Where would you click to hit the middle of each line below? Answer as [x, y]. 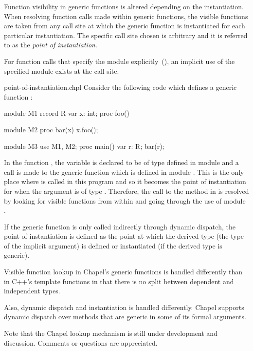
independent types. [32, 291]
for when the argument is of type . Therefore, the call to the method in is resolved [126, 191]
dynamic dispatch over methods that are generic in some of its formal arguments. [125, 317]
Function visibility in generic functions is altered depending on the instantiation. [124, 6]
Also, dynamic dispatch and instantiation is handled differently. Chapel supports [124, 307]
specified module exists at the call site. [62, 71]
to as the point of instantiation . [51, 45]
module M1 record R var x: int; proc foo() [67, 113]
